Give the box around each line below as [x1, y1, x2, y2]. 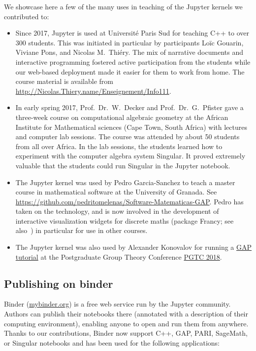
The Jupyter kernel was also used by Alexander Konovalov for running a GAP [15, 242, 252, 252]
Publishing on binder [4, 275, 113, 291]
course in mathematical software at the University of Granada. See [15, 187, 217, 197]
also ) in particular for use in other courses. [15, 225, 148, 235]
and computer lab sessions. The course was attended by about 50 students [15, 131, 240, 142]
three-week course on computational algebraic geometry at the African [15, 112, 228, 122]
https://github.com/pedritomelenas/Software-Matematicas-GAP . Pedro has [15, 196, 244, 206]
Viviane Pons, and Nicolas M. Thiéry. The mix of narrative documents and [15, 47, 243, 57]
